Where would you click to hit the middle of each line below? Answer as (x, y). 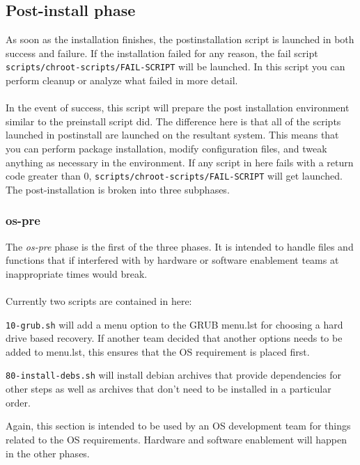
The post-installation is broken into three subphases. (118, 189)
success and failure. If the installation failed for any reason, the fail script (162, 53)
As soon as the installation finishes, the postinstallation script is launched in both (180, 39)
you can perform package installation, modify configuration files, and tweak (166, 149)
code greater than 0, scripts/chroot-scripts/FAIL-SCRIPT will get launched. (174, 176)
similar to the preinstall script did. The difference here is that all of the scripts (173, 121)
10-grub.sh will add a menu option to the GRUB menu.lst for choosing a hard (174, 324)
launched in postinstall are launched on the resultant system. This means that (172, 135)
